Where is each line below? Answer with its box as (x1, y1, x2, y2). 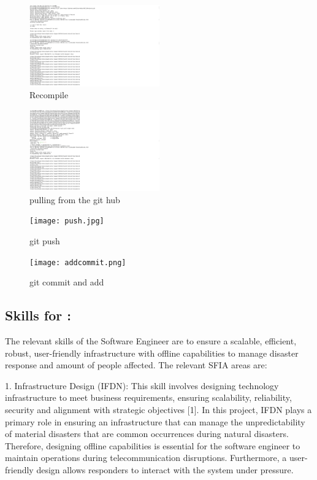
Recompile (29, 88, 69, 101)
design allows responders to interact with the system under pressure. (36, 463, 294, 476)
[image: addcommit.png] (29, 258, 126, 267)
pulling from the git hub (29, 193, 120, 206)
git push (29, 234, 60, 247)
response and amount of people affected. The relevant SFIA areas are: (5, 358, 267, 371)
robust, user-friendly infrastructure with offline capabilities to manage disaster (5, 346, 299, 359)
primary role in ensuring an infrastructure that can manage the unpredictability (5, 415, 305, 428)
